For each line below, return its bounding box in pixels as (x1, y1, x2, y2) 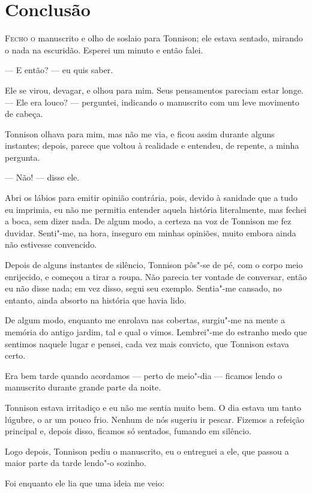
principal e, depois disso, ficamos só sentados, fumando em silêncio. (5, 425, 251, 437)
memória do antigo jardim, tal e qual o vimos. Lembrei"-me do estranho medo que (5, 326, 307, 338)
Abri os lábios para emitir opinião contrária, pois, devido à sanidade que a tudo (5, 191, 298, 204)
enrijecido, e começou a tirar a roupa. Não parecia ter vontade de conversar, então (5, 270, 307, 282)
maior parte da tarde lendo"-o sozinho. (5, 456, 146, 469)
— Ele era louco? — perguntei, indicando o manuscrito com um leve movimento (5, 95, 299, 108)
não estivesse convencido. (5, 238, 97, 251)
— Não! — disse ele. (5, 171, 80, 184)
